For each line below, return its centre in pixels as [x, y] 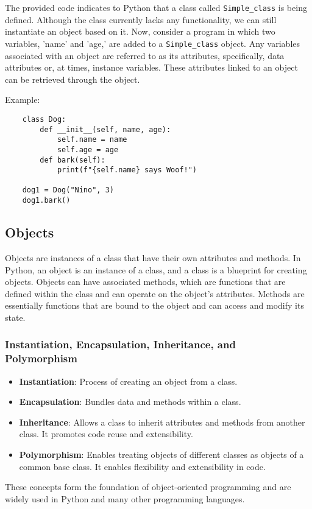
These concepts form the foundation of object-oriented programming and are [148, 487]
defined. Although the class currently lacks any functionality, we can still [141, 19]
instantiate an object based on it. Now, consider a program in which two [140, 31]
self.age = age [88, 149]
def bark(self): [73, 160]
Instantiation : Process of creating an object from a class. [128, 381]
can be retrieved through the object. [73, 79]
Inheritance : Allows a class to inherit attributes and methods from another [162, 422]
